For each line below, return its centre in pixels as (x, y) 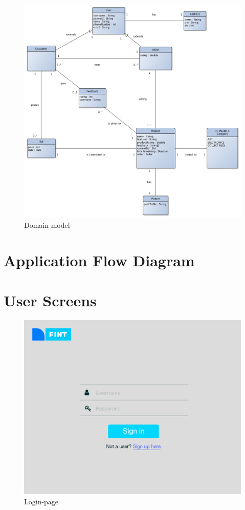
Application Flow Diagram (99, 260)
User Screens (50, 300)
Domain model (47, 225)
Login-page (41, 501)
